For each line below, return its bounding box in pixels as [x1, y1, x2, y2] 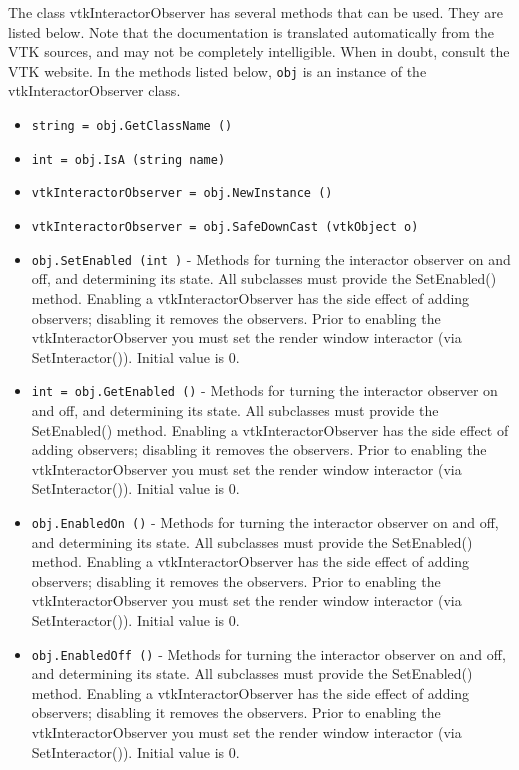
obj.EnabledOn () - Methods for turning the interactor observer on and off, [31, 511, 499, 532]
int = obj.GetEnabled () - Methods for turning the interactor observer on [31, 380, 498, 401]
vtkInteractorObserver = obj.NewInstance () [31, 186, 333, 201]
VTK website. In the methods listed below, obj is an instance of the [8, 60, 427, 81]
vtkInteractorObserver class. [8, 80, 181, 101]
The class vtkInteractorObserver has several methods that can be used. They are [8, 2, 503, 22]
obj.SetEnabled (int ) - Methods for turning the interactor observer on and [31, 248, 511, 269]
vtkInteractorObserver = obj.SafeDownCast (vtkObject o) [31, 220, 419, 234]
